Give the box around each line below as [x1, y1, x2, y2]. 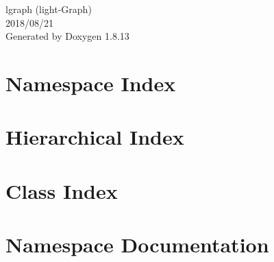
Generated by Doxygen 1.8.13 [5, 29, 129, 43]
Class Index [5, 176, 118, 204]
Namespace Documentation [5, 230, 269, 259]
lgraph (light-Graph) [5, 2, 92, 16]
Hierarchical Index [5, 123, 184, 151]
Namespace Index [5, 69, 176, 97]
